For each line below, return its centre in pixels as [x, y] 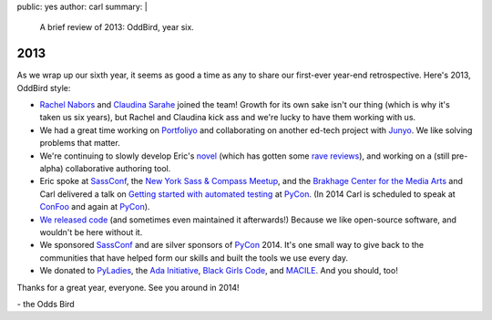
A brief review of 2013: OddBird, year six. [117, 27]
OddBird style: [44, 88]
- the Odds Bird [46, 304]
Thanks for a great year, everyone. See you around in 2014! [128, 287]
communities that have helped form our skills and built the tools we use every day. [194, 258]
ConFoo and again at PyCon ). [95, 207]
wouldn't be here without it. [91, 232]
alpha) [51, 169]
